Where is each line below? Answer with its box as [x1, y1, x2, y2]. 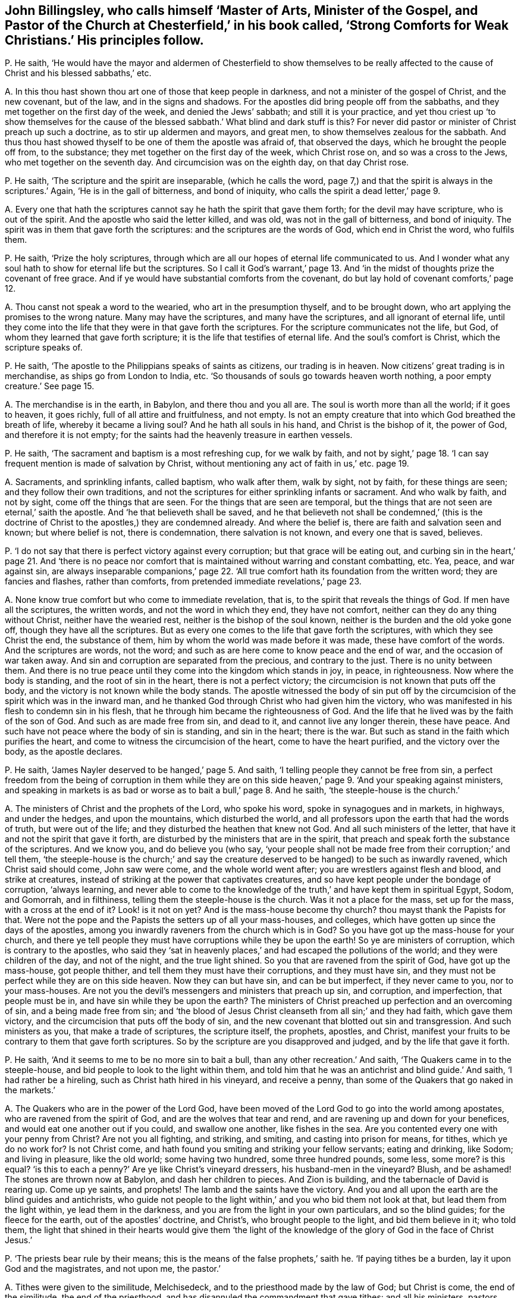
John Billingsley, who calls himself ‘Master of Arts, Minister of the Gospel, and [5, 3, 478, 18]
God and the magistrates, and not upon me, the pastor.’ [5, 1263, 221, 1274]
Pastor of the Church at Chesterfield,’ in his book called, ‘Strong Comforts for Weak [5, 18, 509, 33]
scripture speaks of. [5, 342, 83, 353]
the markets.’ [5, 1085, 55, 1096]
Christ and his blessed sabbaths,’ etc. [5, 68, 152, 79]
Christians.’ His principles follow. [5, 33, 204, 48]
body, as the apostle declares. [5, 746, 123, 757]
